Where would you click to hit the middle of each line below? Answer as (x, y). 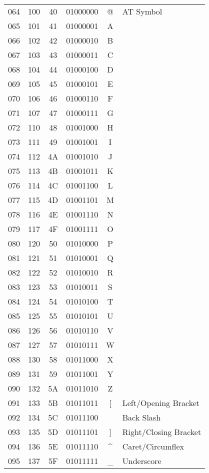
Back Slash (141, 417)
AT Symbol (142, 11)
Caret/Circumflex (153, 446)
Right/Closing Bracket (162, 432)
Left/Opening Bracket (161, 403)
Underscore (142, 461)
